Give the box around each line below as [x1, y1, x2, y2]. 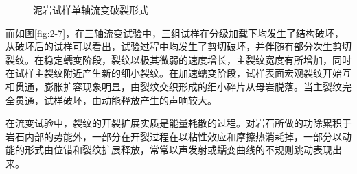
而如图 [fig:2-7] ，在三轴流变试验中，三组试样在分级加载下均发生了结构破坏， [5, 25, 345, 40]
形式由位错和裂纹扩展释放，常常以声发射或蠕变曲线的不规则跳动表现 [24, 142, 332, 157]
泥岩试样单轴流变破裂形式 [33, 3, 148, 16]
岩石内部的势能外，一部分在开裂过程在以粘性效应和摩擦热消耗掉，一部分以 [5, 129, 342, 143]
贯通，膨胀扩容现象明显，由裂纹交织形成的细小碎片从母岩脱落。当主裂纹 [14, 79, 342, 93]
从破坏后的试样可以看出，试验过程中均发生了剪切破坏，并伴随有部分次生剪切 [5, 39, 352, 53]
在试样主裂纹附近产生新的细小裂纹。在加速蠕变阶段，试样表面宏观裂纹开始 [5, 66, 342, 80]
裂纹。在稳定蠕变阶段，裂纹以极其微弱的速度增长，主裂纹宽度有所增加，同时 [5, 52, 352, 66]
